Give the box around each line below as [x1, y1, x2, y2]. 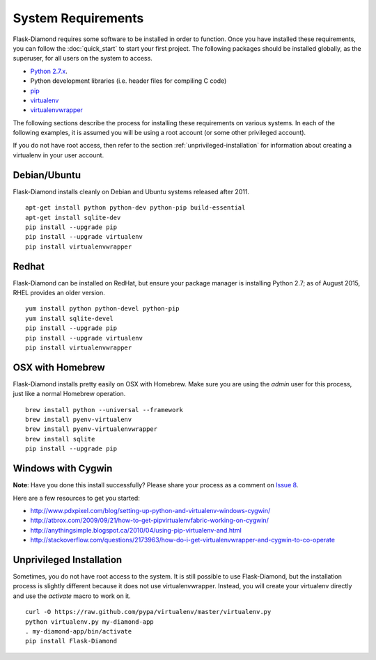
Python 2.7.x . [30, 67, 68, 75]
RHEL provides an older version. [13, 289, 106, 297]
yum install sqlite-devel [25, 314, 114, 322]
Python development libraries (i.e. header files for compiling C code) [30, 77, 227, 85]
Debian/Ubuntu [13, 169, 81, 181]
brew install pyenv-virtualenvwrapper [25, 425, 158, 433]
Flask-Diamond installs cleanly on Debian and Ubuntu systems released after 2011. [13, 187, 250, 196]
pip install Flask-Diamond [25, 637, 118, 645]
